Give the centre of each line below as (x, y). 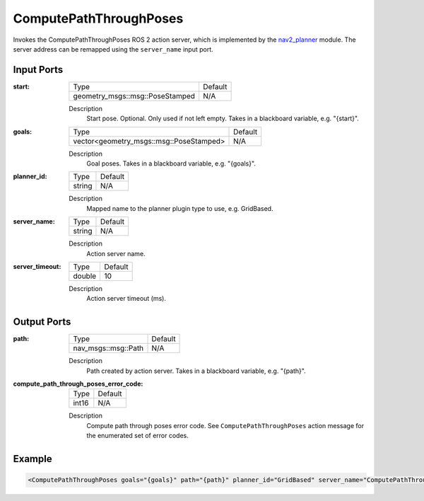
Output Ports (42, 322)
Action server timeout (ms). (126, 299)
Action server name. (116, 253)
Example (33, 459)
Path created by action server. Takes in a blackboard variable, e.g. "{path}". (196, 371)
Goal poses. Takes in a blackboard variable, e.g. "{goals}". (171, 163)
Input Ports (38, 70)
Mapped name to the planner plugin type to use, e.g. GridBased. (180, 208)
